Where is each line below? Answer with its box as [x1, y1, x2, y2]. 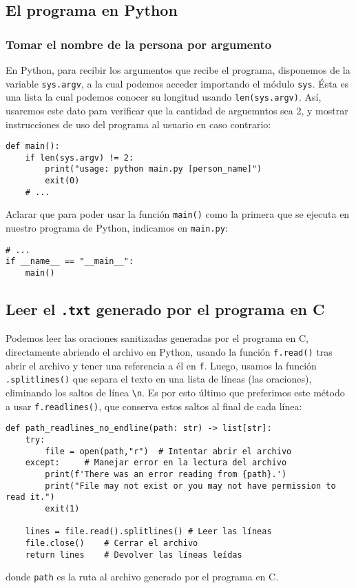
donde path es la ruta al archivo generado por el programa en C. [6, 569, 279, 584]
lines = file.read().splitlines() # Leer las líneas [25, 527, 272, 537]
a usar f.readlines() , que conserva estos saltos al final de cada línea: [6, 398, 302, 413]
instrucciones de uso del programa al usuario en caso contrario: [6, 116, 271, 131]
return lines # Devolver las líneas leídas [25, 549, 242, 560]
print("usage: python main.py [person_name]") [45, 164, 262, 174]
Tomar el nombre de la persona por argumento [6, 35, 272, 52]
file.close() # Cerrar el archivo [25, 538, 198, 548]
